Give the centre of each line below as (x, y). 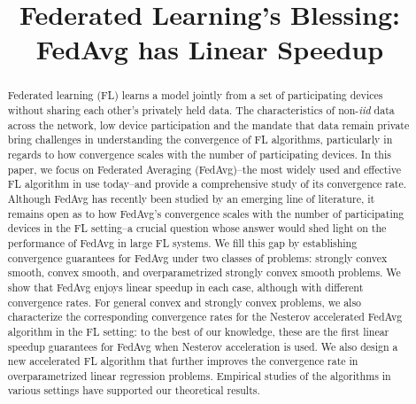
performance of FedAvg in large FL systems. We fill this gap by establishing (182, 242)
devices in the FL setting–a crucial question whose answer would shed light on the (197, 228)
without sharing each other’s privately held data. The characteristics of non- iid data (201, 110)
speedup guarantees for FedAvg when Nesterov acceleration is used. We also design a (203, 346)
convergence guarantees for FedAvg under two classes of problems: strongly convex (197, 257)
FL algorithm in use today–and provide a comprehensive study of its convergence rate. (207, 184)
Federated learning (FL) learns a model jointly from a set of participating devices (195, 95)
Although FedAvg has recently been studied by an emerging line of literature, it (191, 198)
